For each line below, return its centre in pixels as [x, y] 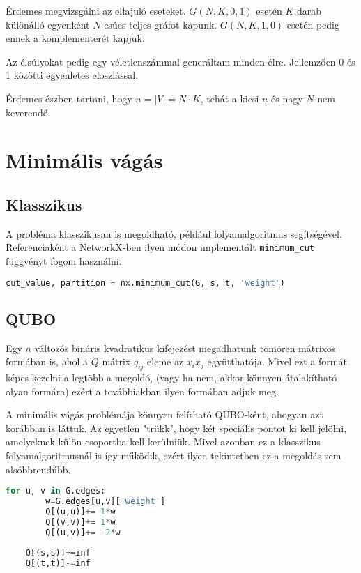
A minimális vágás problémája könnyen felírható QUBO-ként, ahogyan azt [164, 414]
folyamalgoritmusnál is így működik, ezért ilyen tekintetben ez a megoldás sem [174, 456]
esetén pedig [313, 24]
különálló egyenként [48, 24]
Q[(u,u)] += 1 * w [80, 511]
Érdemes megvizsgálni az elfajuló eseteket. [96, 10]
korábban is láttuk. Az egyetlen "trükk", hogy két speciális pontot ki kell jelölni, [176, 428]
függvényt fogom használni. [64, 260]
